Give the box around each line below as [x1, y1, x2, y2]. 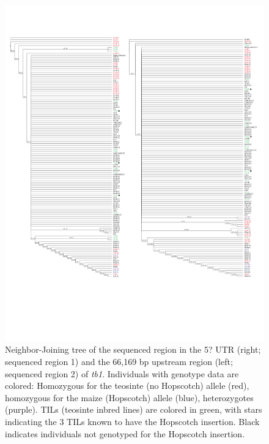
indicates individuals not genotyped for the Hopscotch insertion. [5, 427, 245, 440]
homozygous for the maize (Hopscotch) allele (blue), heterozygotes [5, 391, 254, 404]
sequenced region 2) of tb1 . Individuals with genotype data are [5, 367, 239, 380]
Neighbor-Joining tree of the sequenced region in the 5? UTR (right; [5, 343, 261, 356]
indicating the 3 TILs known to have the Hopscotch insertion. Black [5, 415, 260, 428]
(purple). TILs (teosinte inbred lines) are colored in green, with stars [5, 403, 262, 416]
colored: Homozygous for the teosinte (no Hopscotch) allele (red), [5, 379, 249, 392]
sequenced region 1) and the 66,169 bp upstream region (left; [5, 355, 233, 368]
